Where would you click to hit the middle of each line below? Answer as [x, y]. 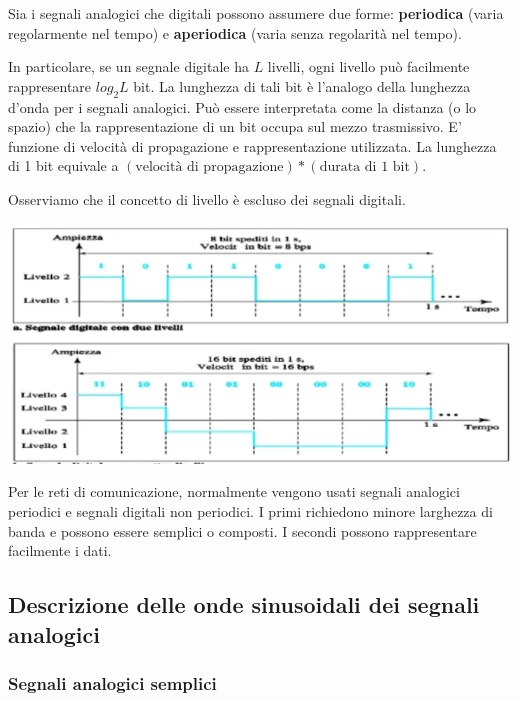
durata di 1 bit [364, 167]
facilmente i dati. [60, 550]
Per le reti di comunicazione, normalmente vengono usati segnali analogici [234, 491]
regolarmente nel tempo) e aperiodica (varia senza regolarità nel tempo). [235, 32]
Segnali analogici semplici [112, 682]
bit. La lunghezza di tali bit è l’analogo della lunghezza [302, 85]
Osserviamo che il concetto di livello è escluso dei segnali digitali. [207, 198]
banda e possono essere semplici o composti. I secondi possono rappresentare [242, 530]
